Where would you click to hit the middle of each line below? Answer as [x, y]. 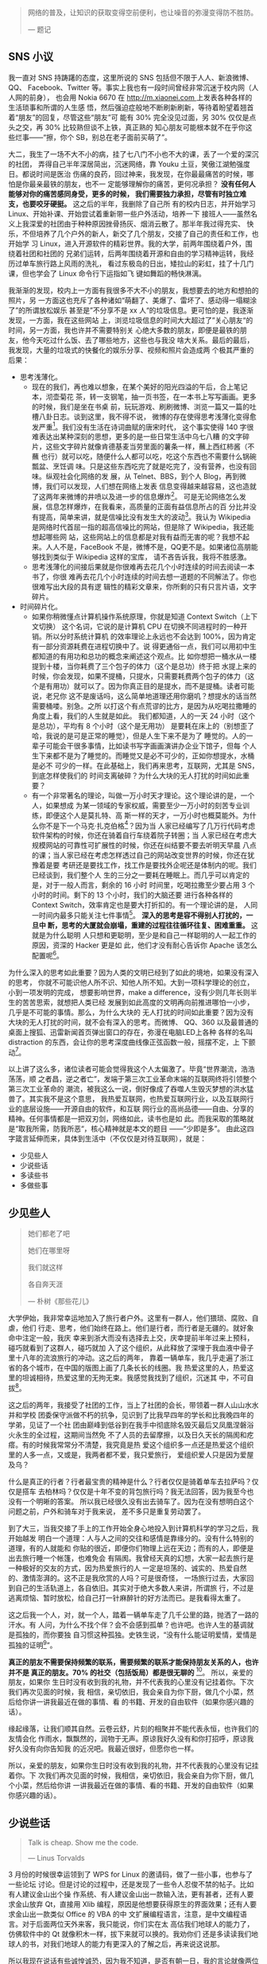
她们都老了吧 [48, 1234]
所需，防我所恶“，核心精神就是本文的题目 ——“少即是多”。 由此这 [140, 1129]
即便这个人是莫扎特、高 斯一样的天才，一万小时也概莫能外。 [144, 815]
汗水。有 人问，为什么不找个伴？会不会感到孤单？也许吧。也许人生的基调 [128, 1624]
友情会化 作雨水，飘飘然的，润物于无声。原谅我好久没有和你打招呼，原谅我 [131, 1739]
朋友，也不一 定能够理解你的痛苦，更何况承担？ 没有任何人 [159, 184]
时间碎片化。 [41, 606]
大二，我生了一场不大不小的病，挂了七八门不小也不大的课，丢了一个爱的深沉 [133, 154]
